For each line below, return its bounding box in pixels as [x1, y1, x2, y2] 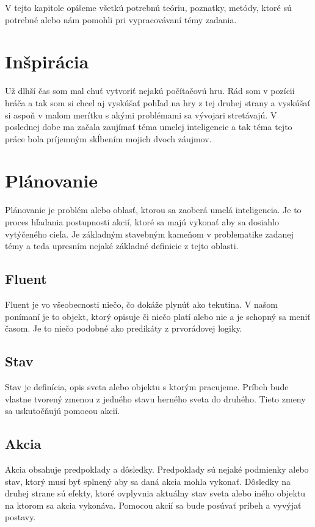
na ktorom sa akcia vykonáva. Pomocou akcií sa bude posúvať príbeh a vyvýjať [5, 498, 302, 511]
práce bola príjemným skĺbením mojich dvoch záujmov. [5, 132, 212, 145]
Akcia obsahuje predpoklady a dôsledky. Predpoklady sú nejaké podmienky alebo [5, 462, 309, 475]
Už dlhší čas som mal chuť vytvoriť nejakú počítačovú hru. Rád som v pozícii [5, 84, 295, 97]
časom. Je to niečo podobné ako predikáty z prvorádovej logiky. [5, 322, 242, 335]
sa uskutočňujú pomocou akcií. [5, 404, 120, 417]
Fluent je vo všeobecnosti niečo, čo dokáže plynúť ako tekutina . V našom [5, 297, 278, 310]
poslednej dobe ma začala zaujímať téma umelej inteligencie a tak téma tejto [5, 120, 292, 133]
